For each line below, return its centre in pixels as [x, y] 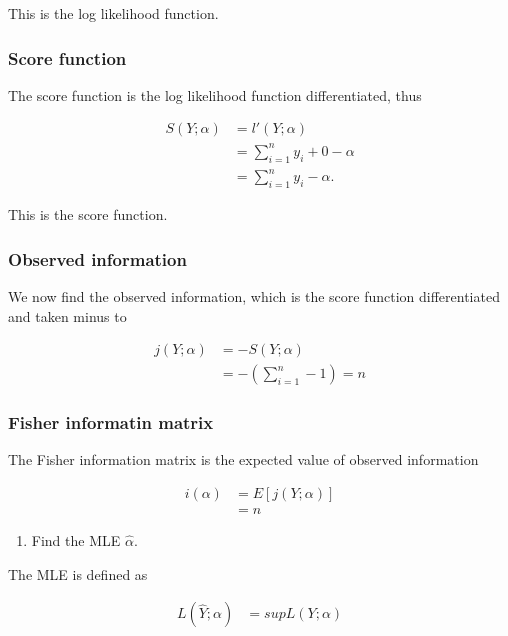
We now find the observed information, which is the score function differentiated [254, 295]
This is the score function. [88, 214]
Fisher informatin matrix [111, 422]
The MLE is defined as [78, 573]
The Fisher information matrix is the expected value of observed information [243, 459]
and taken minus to [67, 315]
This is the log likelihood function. [113, 13]
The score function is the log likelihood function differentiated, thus [215, 94]
